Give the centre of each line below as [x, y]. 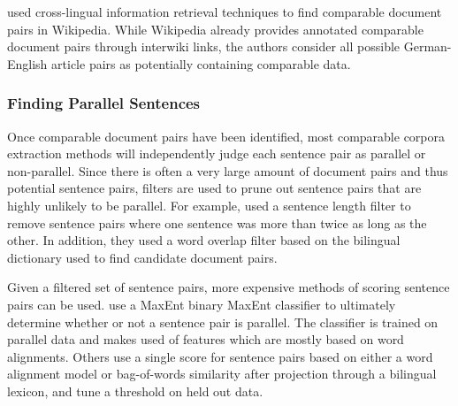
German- [427, 46]
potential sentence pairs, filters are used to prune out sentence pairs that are [214, 188]
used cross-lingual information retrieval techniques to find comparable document [225, 11]
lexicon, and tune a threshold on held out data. [135, 391]
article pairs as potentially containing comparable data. [201, 63]
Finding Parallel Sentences [104, 103]
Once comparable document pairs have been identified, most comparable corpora [226, 136]
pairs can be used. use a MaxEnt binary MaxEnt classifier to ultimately [202, 304]
